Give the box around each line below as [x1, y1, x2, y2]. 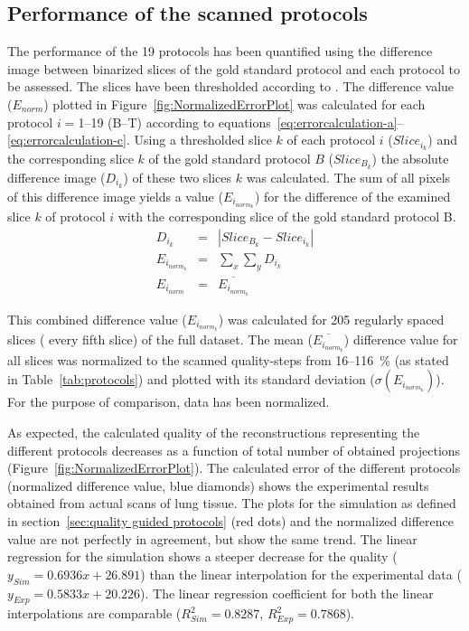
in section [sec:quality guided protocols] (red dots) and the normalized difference [7, 511, 455, 530]
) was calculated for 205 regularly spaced [218, 309, 445, 328]
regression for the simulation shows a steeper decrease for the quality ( [7, 547, 398, 566]
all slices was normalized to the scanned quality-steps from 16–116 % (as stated [7, 350, 449, 369]
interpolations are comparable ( [7, 604, 182, 623]
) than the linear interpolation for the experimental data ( [140, 564, 462, 583]
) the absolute [371, 149, 449, 168]
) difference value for [343, 330, 458, 349]
